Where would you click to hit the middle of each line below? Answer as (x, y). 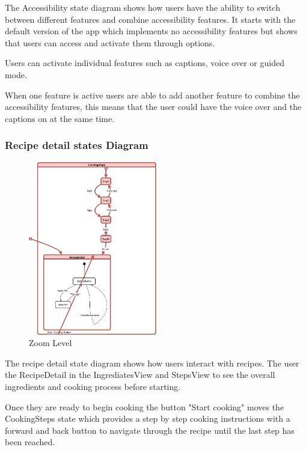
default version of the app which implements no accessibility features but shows (151, 31)
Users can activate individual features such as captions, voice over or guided (145, 63)
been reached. (30, 442)
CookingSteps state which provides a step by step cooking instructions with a (148, 418)
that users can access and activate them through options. (110, 42)
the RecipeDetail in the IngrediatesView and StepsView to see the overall (140, 375)
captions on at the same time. (60, 118)
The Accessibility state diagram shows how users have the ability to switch (142, 7)
